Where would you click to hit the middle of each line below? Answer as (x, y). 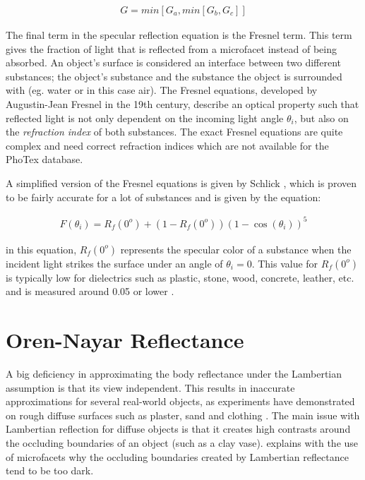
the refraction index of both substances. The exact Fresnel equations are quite (174, 132)
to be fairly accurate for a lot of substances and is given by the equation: (163, 197)
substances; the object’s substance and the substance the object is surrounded (174, 76)
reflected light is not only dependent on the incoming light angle (145, 118)
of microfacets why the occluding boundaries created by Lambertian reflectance (177, 456)
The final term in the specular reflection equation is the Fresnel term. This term (179, 35)
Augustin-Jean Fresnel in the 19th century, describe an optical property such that (182, 104)
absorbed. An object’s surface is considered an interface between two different (173, 62)
